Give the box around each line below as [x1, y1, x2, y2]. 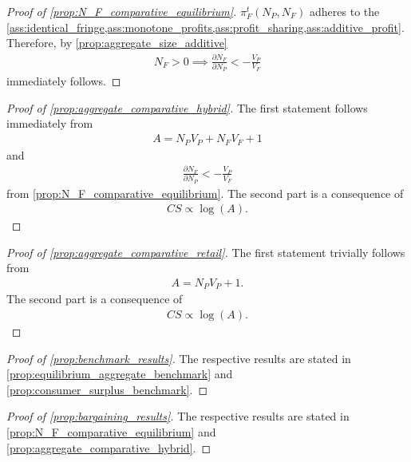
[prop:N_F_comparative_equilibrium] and [6, 424, 216, 440]
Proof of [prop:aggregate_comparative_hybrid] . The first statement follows [6, 99, 368, 116]
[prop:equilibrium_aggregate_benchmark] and [6, 365, 233, 382]
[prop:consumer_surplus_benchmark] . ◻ [6, 381, 208, 397]
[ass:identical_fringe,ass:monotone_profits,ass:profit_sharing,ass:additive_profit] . [6, 18, 405, 35]
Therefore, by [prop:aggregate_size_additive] [6, 34, 227, 51]
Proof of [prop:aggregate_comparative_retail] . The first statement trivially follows [6, 243, 405, 260]
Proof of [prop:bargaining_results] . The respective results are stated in [6, 408, 350, 424]
